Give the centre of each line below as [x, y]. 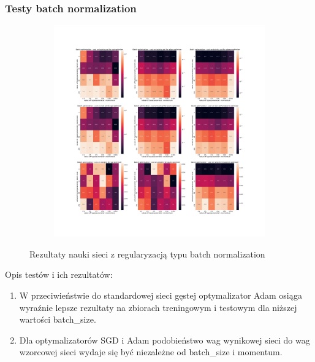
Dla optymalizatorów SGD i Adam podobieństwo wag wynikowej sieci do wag [165, 340]
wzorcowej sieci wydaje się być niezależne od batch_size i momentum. [151, 352]
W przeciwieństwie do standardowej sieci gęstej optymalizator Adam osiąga [161, 295]
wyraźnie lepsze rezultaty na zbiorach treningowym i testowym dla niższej [158, 307]
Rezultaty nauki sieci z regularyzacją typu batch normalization [147, 254]
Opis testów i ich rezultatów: [59, 274]
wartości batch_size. [58, 319]
